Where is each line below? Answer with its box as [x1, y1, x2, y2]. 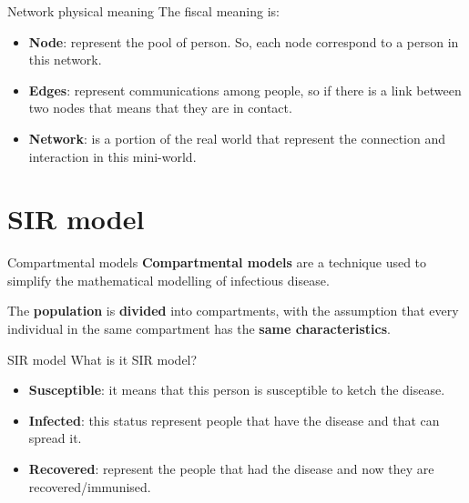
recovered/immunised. [28, 477, 151, 496]
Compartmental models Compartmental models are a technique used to [7, 253, 427, 272]
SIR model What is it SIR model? [7, 349, 198, 368]
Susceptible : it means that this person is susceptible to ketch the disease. [28, 380, 445, 399]
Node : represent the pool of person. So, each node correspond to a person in [28, 32, 459, 51]
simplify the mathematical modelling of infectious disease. [7, 270, 330, 289]
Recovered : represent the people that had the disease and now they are [28, 459, 434, 478]
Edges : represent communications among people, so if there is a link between [28, 80, 462, 99]
